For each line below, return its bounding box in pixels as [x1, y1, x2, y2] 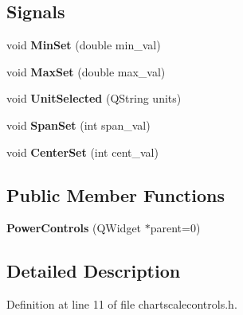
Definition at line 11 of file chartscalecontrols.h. [6, 296, 237, 313]
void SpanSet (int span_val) [6, 116, 151, 133]
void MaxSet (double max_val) [6, 63, 166, 80]
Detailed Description [6, 259, 181, 283]
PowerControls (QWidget [6, 220, 142, 236]
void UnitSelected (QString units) [6, 90, 182, 107]
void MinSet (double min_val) [6, 37, 161, 53]
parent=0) [150, 220, 201, 236]
